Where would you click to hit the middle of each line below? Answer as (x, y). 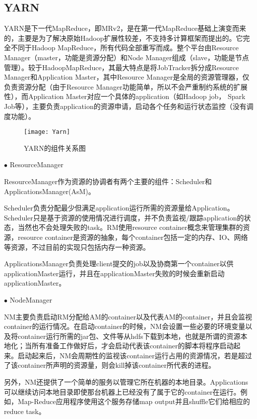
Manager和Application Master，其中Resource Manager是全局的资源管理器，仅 (127, 77)
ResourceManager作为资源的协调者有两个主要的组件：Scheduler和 (108, 181)
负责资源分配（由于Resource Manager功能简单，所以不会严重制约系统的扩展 (126, 86)
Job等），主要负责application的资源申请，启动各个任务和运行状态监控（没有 (125, 106)
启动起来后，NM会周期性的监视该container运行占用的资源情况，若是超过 (135, 355)
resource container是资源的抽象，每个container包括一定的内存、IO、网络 (133, 237)
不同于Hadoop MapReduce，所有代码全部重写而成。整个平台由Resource (125, 48)
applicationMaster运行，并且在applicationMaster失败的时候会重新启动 (114, 273)
